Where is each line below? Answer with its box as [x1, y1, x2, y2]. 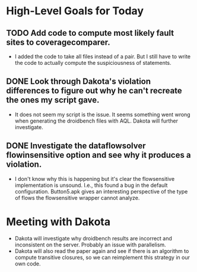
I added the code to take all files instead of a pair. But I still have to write [14, 53, 191, 60]
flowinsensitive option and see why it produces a [6, 150, 191, 160]
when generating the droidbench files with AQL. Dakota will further [14, 117, 178, 124]
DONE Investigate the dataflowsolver [6, 141, 147, 151]
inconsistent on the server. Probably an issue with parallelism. [14, 241, 166, 248]
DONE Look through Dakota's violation [6, 76, 151, 87]
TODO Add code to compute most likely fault [6, 28, 174, 38]
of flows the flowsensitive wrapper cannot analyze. [14, 194, 140, 201]
